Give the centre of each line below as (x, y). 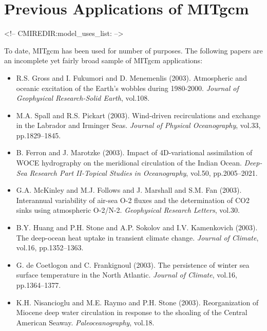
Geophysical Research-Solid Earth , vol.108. (83, 98)
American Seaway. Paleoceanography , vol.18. (85, 322)
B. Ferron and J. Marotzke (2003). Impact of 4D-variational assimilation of (134, 152)
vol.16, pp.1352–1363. (50, 247)
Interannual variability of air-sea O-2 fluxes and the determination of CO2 (133, 200)
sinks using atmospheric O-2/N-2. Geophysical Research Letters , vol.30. (128, 210)
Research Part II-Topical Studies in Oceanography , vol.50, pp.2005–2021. (144, 172)
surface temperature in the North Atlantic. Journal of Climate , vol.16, (127, 275)
